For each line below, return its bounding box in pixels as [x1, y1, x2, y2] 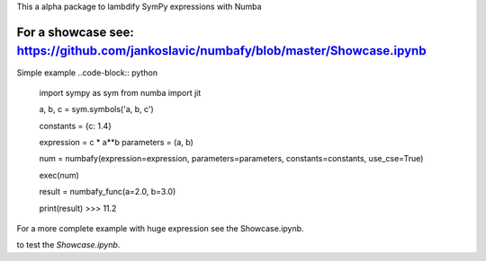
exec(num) [39, 170, 80, 180]
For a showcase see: [16, 24, 135, 39]
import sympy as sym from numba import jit [39, 87, 202, 98]
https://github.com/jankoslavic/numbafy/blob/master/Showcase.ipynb [16, 43, 427, 58]
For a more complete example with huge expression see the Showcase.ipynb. [16, 223, 305, 234]
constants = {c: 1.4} [39, 120, 112, 131]
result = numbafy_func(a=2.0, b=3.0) [39, 187, 176, 197]
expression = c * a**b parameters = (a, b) [39, 137, 193, 148]
